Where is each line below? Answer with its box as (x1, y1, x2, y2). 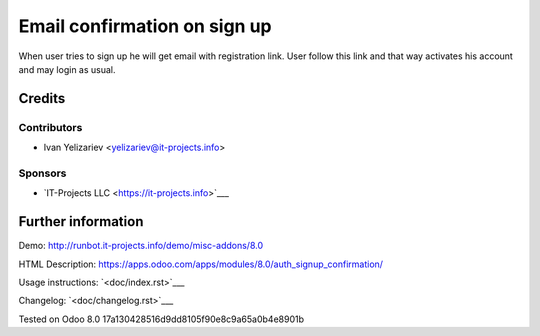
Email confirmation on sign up (18, 15, 272, 37)
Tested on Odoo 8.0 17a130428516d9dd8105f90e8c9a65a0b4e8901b (18, 313, 305, 325)
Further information (18, 213, 144, 230)
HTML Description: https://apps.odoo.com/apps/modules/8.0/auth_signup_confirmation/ (18, 258, 384, 270)
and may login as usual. (18, 63, 116, 75)
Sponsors (18, 166, 67, 180)
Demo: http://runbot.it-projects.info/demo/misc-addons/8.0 (18, 240, 264, 252)
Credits (18, 90, 66, 107)
